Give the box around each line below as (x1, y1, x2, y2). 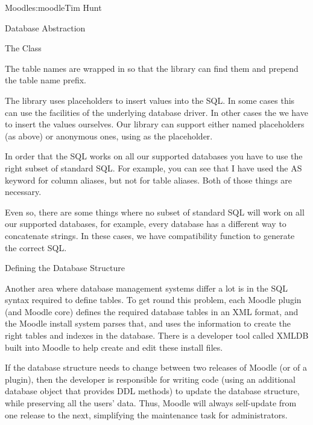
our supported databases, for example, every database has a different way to (5, 217, 286, 230)
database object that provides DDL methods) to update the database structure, (5, 385, 300, 397)
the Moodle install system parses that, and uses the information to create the (5, 317, 291, 330)
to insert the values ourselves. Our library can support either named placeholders (5, 118, 305, 130)
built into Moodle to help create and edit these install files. (5, 340, 223, 353)
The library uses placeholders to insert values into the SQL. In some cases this (5, 94, 295, 106)
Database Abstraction (5, 21, 86, 34)
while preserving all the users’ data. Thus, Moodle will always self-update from (5, 397, 297, 409)
